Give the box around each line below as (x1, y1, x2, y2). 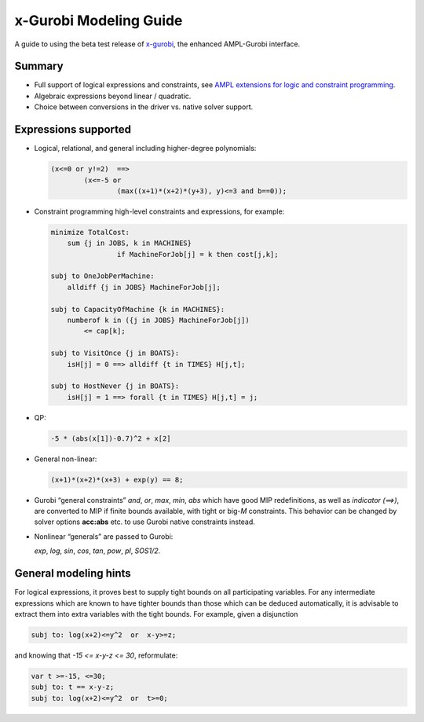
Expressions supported (14, 123, 132, 137)
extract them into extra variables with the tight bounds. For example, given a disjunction (14, 609, 298, 618)
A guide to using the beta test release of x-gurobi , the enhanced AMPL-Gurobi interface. (14, 39, 301, 49)
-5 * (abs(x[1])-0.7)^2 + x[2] (50, 434, 172, 443)
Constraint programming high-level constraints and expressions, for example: (34, 207, 285, 216)
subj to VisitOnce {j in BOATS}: (50, 349, 180, 357)
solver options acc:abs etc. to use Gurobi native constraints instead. (34, 517, 255, 526)
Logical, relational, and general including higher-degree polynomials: (34, 144, 257, 153)
